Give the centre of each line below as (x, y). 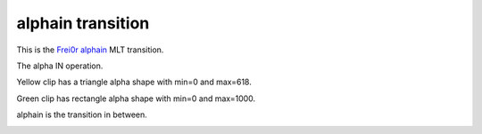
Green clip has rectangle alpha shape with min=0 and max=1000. (136, 99)
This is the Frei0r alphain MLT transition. (90, 50)
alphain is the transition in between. (82, 114)
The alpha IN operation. (60, 66)
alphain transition (83, 23)
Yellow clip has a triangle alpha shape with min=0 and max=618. (134, 82)
